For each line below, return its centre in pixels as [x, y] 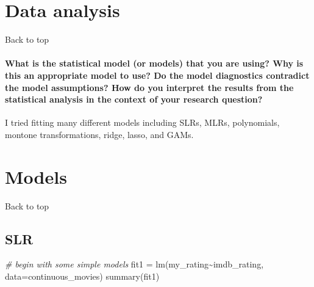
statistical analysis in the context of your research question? [134, 99]
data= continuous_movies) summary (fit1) [82, 276]
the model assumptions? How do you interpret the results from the [149, 87]
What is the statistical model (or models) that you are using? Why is [154, 63]
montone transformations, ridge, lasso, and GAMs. [99, 134]
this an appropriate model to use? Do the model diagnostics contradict [157, 75]
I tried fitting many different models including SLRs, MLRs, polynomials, [142, 122]
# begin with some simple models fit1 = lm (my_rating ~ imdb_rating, [134, 264]
